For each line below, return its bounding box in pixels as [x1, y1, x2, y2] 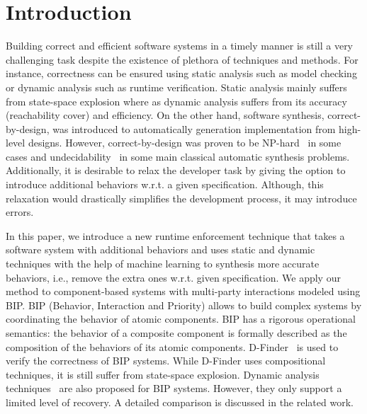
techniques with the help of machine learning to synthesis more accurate [6, 256, 320, 271]
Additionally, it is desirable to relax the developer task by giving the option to [6, 163, 346, 178]
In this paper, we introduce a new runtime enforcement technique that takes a [6, 228, 345, 243]
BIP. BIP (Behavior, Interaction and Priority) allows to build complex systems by [6, 297, 362, 312]
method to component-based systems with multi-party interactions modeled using [6, 284, 361, 299]
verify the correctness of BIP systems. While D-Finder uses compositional [6, 353, 326, 368]
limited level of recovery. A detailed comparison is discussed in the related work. [6, 394, 354, 409]
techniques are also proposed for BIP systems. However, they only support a [6, 381, 342, 396]
